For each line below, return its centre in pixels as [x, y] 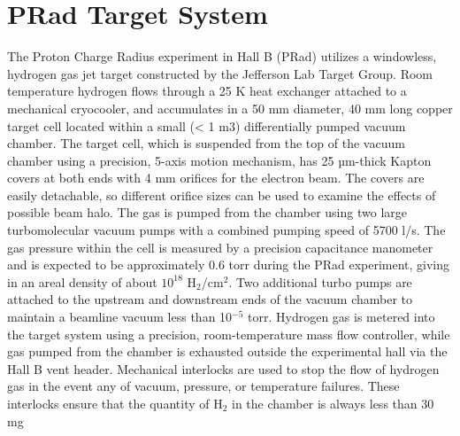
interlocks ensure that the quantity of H [115, 403]
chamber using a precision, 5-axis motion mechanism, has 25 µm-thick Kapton [219, 160]
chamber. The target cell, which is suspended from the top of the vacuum [206, 143]
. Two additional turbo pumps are [320, 281]
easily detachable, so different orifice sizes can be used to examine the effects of [222, 195]
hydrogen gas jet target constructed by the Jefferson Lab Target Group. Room [220, 73]
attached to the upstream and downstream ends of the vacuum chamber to [210, 299]
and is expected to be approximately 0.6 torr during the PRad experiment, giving [229, 265]
